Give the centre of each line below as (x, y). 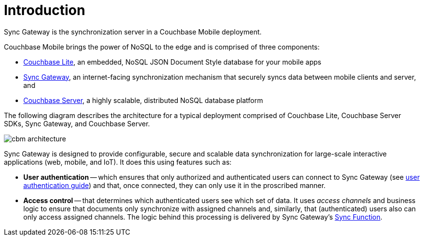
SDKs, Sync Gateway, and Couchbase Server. (77, 123)
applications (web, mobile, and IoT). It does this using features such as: (118, 162)
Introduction (45, 10)
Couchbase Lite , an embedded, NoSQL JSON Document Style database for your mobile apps (172, 62)
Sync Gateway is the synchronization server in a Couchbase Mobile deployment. (133, 32)
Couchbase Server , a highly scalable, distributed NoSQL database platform (143, 100)
